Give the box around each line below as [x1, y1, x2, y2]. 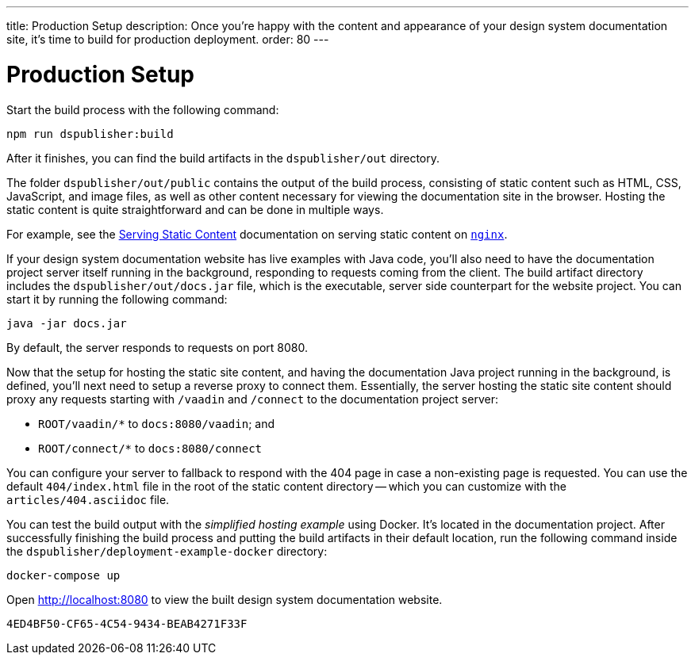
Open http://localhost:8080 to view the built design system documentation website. [6, 592, 443, 606]
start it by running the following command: [6, 292, 228, 306]
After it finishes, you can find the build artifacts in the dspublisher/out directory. [6, 151, 440, 165]
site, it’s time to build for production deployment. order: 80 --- [6, 32, 329, 46]
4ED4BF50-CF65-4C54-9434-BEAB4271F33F [6, 617, 248, 630]
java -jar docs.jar [6, 316, 127, 330]
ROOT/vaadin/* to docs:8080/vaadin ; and [38, 416, 275, 430]
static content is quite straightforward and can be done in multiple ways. [6, 202, 384, 216]
